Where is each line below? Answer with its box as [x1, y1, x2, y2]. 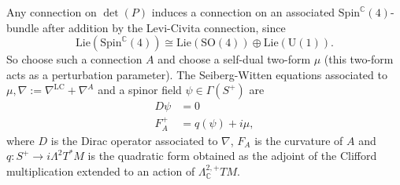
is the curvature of [254, 132, 343, 148]
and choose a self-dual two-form [157, 51, 311, 67]
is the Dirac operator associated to [50, 132, 218, 148]
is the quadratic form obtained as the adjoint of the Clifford [87, 147, 377, 164]
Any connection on [6, 4, 97, 20]
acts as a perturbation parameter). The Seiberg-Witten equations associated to [6, 66, 387, 82]
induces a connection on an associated [151, 4, 335, 20]
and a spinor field [98, 82, 182, 98]
